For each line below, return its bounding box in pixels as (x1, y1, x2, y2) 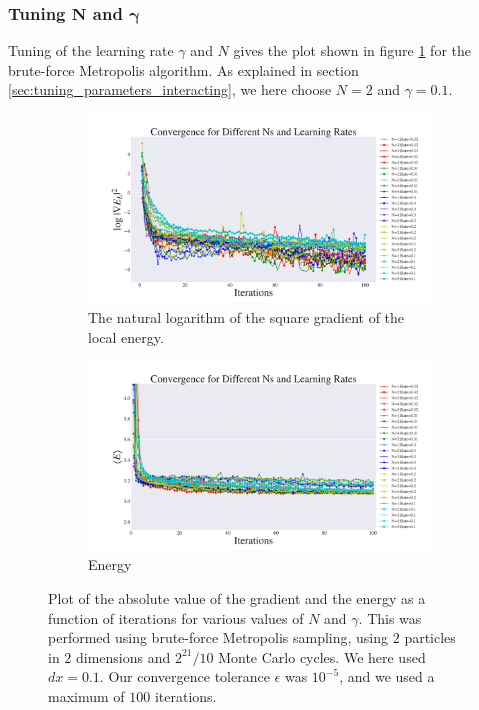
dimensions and (76, 646, 171, 667)
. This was (358, 607, 422, 628)
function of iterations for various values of (48, 607, 304, 628)
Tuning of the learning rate (8, 40, 174, 61)
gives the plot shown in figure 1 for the (233, 40, 471, 61)
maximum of (48, 685, 125, 706)
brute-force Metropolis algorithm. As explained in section (8, 59, 359, 80)
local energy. (88, 326, 164, 347)
